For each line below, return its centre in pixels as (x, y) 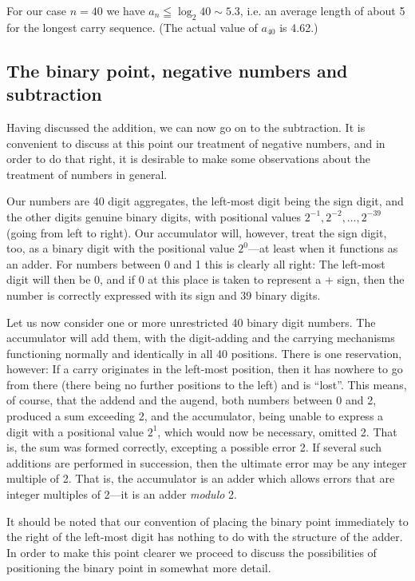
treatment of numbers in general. (87, 174)
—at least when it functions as (323, 248)
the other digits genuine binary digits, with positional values (154, 216)
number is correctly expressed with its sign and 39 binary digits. (164, 294)
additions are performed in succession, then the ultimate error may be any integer (207, 462)
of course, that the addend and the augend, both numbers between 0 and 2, (192, 400)
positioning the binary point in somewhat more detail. (139, 568)
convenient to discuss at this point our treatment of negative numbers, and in (196, 143)
